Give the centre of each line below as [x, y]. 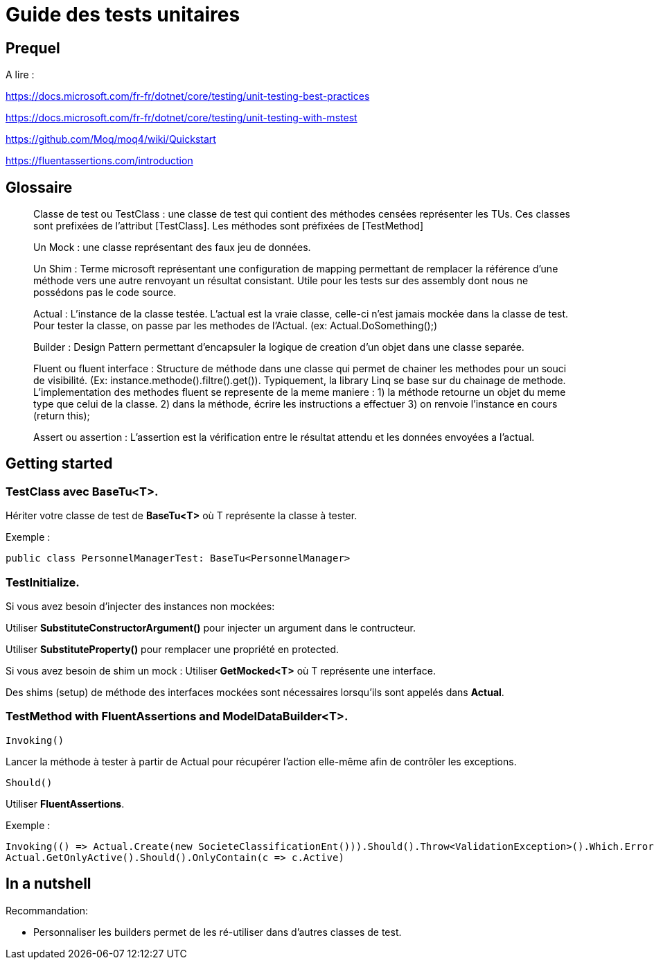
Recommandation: [47, 910]
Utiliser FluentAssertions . [65, 803]
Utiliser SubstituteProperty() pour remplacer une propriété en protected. [173, 649]
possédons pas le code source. [105, 293]
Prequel [33, 48]
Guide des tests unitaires [123, 15]
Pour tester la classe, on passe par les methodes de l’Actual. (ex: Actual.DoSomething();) [236, 326]
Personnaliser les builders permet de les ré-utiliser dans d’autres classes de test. [218, 932]
